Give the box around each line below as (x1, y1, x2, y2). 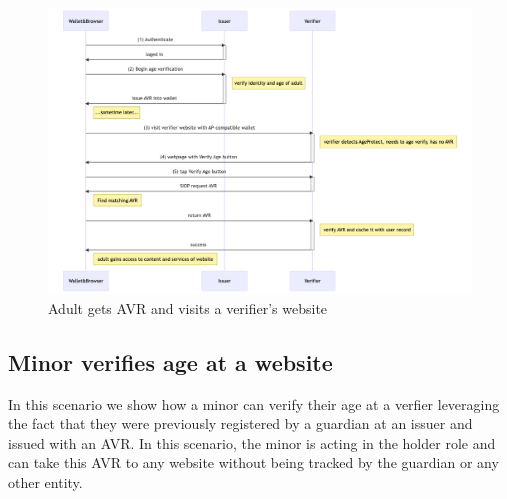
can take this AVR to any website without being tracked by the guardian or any (8, 452, 499, 473)
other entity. (8, 471, 83, 492)
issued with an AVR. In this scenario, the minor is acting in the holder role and (8, 432, 496, 453)
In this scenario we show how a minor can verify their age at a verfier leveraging (8, 393, 500, 414)
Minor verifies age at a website (8, 346, 333, 377)
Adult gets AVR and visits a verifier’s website (48, 297, 328, 318)
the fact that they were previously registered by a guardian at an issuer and (8, 413, 473, 434)
